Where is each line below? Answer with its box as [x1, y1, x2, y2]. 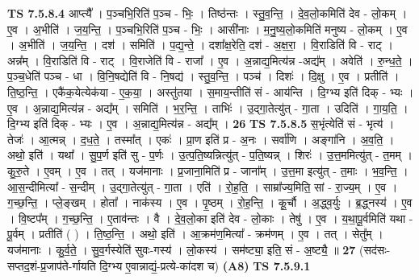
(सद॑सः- [359, 241, 391, 257]
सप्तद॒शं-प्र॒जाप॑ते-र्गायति [7, 257, 96, 274]
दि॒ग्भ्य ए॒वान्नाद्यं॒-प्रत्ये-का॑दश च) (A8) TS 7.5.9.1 [99, 257, 311, 274]
